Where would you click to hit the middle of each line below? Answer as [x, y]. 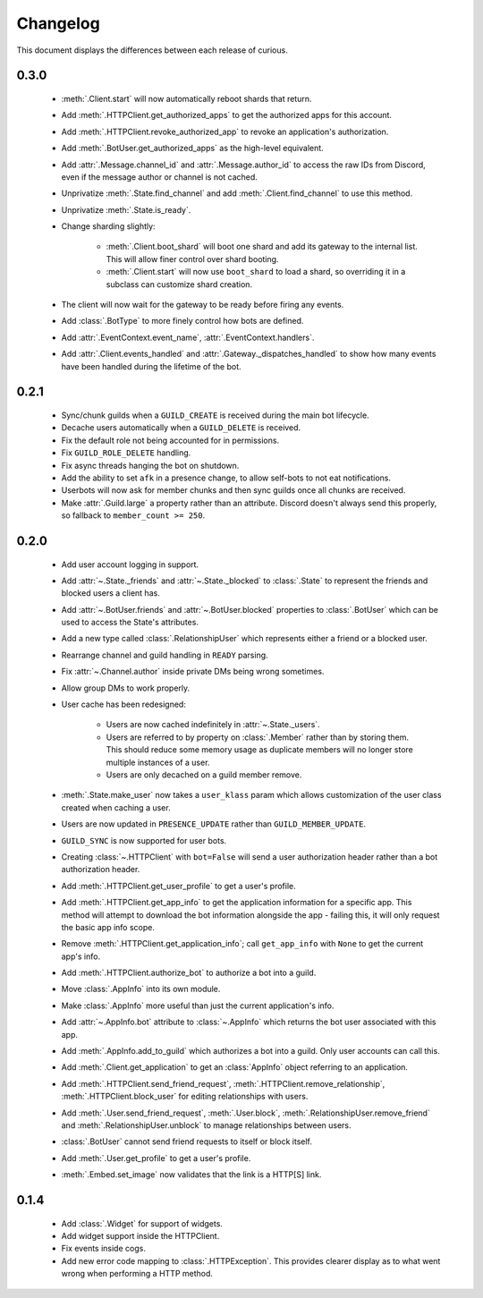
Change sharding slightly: [108, 226]
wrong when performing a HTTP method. [137, 1274]
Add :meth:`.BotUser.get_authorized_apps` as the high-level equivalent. [192, 148]
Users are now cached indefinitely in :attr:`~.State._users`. [213, 725]
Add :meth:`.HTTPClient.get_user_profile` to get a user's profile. [179, 886]
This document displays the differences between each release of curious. [152, 50]
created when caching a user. [116, 807]
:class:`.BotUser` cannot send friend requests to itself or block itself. [187, 1141]
